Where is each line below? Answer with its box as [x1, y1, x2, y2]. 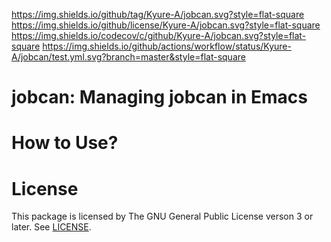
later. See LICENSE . [11, 221, 92, 233]
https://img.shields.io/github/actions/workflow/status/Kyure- [42, 40, 292, 52]
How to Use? [11, 132, 119, 154]
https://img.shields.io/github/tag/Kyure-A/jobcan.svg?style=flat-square [11, 9, 305, 20]
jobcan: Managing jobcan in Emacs [11, 86, 308, 109]
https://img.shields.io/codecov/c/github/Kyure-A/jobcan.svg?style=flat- [11, 30, 307, 41]
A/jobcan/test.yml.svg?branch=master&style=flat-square [11, 51, 246, 63]
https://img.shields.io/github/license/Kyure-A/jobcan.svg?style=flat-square [11, 19, 321, 31]
